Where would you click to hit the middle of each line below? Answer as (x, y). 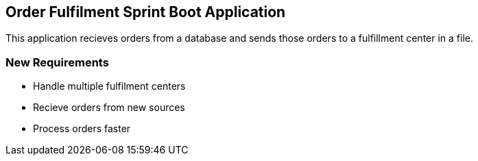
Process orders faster (82, 129)
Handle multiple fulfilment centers (109, 86)
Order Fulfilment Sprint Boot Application (146, 12)
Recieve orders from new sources (109, 108)
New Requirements (57, 62)
